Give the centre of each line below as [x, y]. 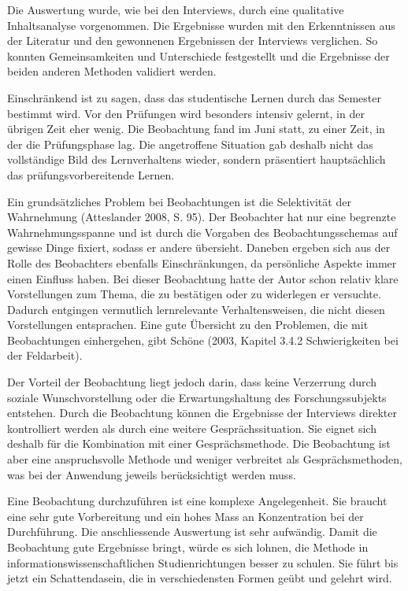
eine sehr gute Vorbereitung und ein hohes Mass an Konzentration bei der [185, 516]
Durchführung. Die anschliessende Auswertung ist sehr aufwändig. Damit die [192, 532]
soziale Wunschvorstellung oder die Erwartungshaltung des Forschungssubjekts [197, 397]
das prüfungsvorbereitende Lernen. [91, 174]
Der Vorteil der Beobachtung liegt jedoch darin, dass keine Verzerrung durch [192, 382]
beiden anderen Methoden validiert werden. [112, 71]
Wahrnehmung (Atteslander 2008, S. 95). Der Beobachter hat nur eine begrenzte [202, 217]
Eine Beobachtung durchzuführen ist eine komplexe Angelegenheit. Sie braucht [197, 501]
